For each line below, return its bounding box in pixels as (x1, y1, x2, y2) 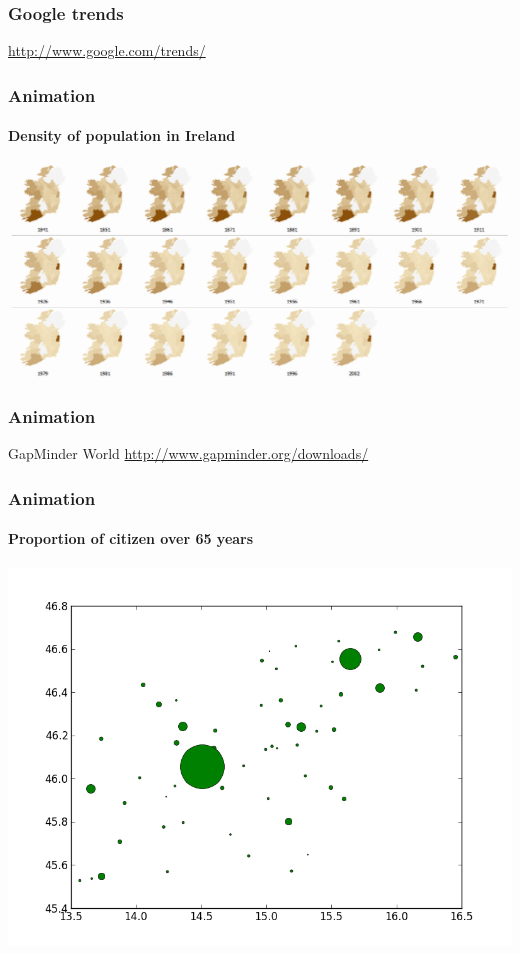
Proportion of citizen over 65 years (8, 528, 254, 549)
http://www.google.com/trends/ (8, 40, 206, 61)
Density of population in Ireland (8, 125, 236, 146)
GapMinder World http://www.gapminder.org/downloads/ (8, 443, 369, 464)
